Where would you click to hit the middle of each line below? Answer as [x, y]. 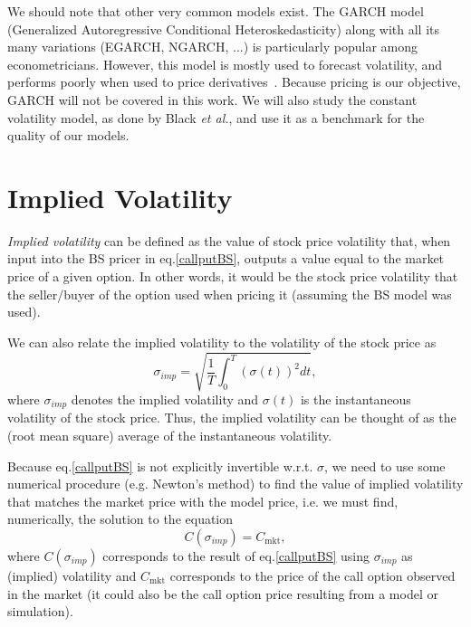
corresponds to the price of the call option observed [312, 575]
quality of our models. [68, 135]
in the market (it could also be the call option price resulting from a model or [223, 593]
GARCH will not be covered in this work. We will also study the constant [212, 99]
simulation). [40, 611]
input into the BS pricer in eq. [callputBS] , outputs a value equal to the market [226, 258]
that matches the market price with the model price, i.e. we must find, [203, 501]
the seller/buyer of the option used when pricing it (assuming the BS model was [230, 294]
